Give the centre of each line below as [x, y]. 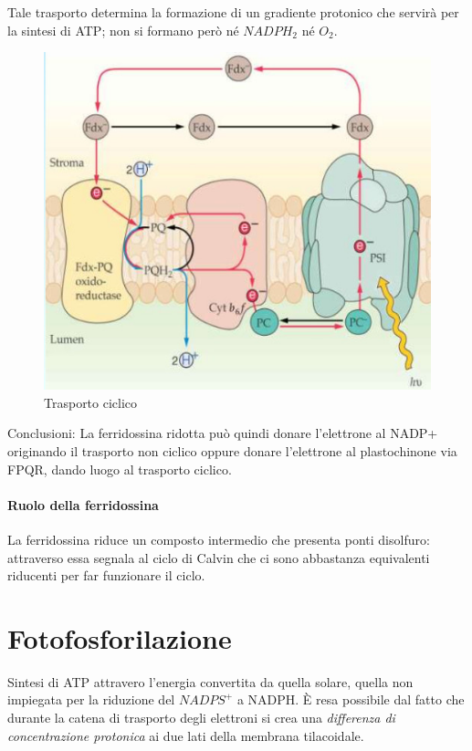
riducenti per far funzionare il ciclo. [106, 575]
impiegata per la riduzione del [91, 699]
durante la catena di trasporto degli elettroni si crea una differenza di [201, 717]
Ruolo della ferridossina [83, 504]
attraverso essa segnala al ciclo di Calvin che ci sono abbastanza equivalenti [219, 557]
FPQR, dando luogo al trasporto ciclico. [120, 469]
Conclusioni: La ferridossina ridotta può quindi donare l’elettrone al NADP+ [223, 433]
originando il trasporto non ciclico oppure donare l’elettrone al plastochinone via [232, 450]
